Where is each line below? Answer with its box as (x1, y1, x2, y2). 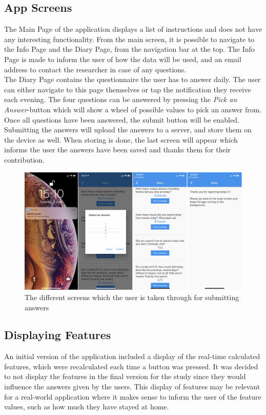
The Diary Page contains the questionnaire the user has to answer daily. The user (4, 74, 261, 85)
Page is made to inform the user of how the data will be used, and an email (4, 53, 241, 64)
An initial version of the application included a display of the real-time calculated (4, 351, 260, 362)
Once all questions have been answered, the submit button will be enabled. (4, 114, 239, 125)
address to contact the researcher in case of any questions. (4, 64, 187, 74)
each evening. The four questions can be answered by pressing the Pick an (4, 94, 237, 105)
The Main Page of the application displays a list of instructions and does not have (4, 24, 262, 34)
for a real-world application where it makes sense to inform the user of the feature (4, 391, 261, 402)
